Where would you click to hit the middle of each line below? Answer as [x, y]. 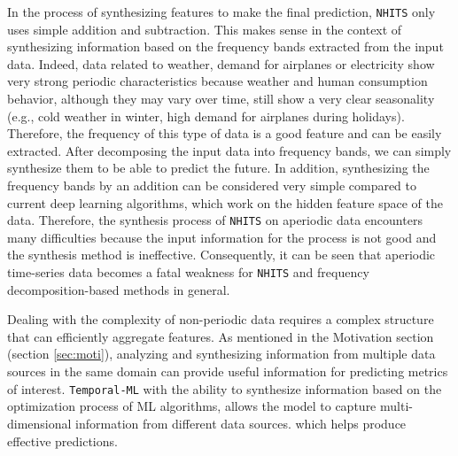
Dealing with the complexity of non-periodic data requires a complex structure [221, 319]
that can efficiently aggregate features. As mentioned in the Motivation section [221, 336]
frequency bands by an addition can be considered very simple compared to [212, 185]
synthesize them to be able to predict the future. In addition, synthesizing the [218, 168]
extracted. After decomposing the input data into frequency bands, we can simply [229, 150]
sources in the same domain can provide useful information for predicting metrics [228, 371]
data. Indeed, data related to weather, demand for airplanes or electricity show [221, 63]
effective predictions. [62, 441]
